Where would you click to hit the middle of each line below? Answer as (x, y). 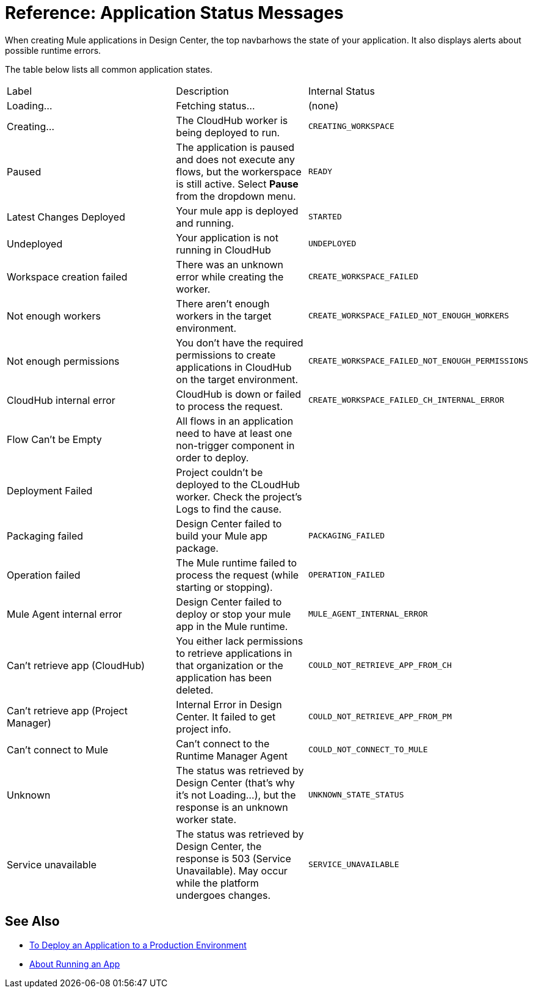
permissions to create (226, 355)
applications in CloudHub (234, 367)
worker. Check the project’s (239, 496)
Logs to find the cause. (229, 509)
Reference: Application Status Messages (174, 13)
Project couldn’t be (219, 472)
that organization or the (230, 665)
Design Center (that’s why (235, 782)
